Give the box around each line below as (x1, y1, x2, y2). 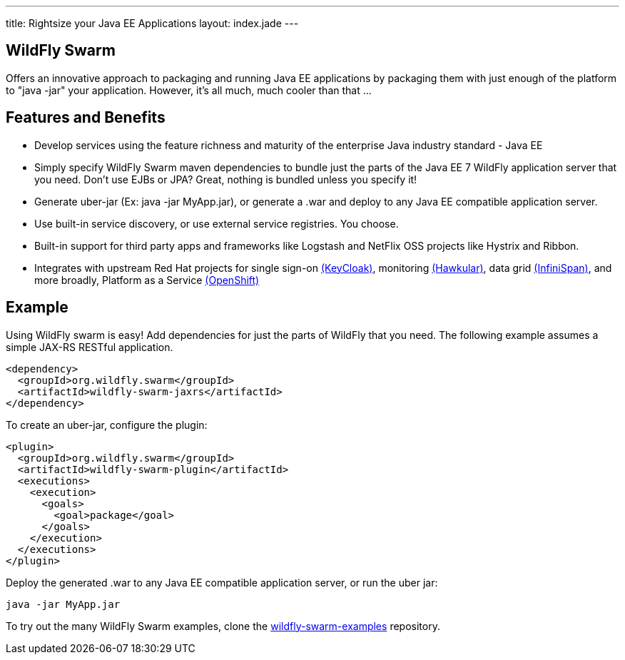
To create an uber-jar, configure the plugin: (6, 418, 208, 431)
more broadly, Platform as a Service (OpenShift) (34, 273, 260, 286)
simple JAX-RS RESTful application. (6, 340, 173, 353)
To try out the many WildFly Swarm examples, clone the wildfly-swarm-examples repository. (6, 619, 440, 632)
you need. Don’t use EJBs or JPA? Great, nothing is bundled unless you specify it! (34, 173, 417, 186)
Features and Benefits (6, 108, 166, 127)
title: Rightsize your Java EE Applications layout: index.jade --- (6, 17, 299, 29)
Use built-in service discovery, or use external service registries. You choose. (34, 217, 399, 230)
